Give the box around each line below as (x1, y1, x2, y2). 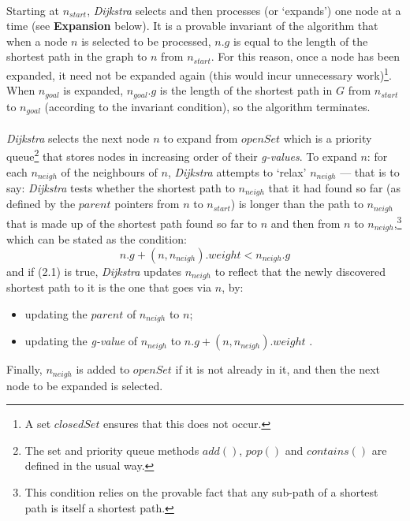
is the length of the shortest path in (159, 82, 333, 99)
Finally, (6, 361, 43, 378)
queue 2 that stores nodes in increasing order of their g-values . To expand (6, 146, 357, 164)
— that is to (340, 163, 400, 180)
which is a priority (283, 129, 372, 146)
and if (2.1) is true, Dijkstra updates (6, 262, 181, 279)
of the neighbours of (61, 163, 158, 180)
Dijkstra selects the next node (6, 129, 150, 146)
